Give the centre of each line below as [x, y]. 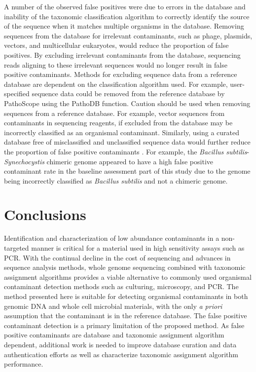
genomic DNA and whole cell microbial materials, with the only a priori [113, 306]
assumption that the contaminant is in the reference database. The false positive [126, 316]
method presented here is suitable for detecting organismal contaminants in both [126, 296]
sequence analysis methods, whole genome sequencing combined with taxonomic [125, 267]
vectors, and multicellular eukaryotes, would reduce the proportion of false [116, 45]
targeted [17, 248]
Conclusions [45, 214]
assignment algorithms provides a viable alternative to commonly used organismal [128, 277]
